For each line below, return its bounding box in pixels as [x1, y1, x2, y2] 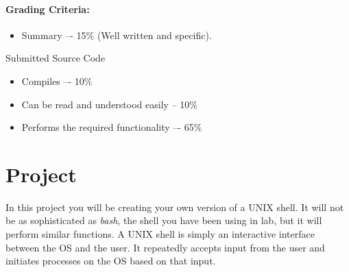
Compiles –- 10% [21, 73, 93, 88]
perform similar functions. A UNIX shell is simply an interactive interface [5, 227, 315, 241]
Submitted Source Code [5, 51, 106, 65]
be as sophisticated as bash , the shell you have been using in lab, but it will [5, 213, 322, 227]
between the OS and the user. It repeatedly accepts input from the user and [5, 240, 325, 254]
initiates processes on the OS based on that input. [5, 254, 216, 268]
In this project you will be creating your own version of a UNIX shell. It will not [5, 199, 344, 214]
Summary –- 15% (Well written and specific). [21, 27, 212, 42]
